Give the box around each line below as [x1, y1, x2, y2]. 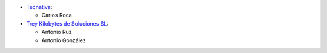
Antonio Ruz [41, 29, 72, 36]
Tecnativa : [26, 4, 53, 10]
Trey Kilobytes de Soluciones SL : [26, 20, 109, 27]
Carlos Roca [41, 12, 72, 19]
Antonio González [41, 36, 86, 44]
